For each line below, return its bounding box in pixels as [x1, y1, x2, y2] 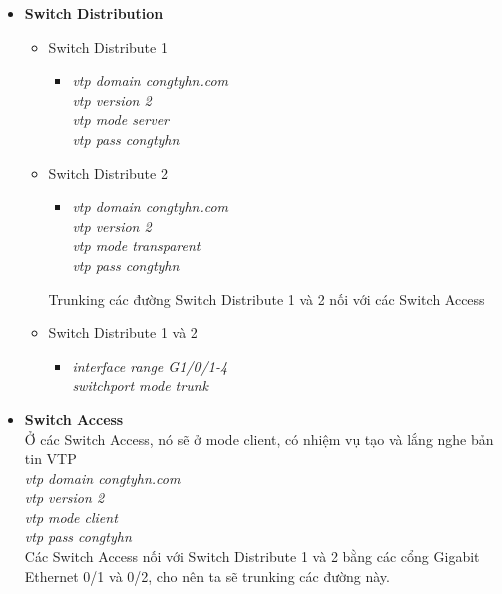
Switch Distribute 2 [48, 162, 168, 183]
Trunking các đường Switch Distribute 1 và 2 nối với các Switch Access [48, 288, 485, 309]
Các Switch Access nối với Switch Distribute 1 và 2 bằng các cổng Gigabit [24, 546, 480, 567]
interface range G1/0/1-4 [72, 355, 228, 376]
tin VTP [24, 448, 77, 469]
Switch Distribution [24, 3, 164, 23]
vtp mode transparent [72, 235, 201, 256]
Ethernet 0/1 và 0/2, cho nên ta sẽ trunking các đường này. [24, 565, 390, 586]
